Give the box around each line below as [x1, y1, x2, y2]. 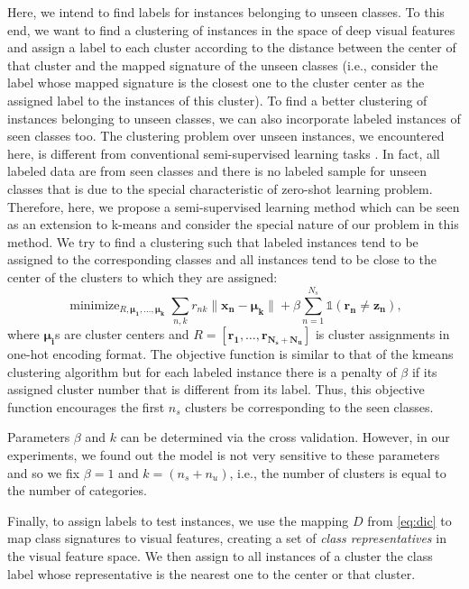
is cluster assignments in [315, 325, 450, 344]
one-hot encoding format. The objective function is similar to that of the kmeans [7, 345, 454, 364]
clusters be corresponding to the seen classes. [185, 397, 434, 416]
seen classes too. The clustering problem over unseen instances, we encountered [7, 126, 445, 145]
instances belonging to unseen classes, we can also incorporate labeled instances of [7, 108, 461, 127]
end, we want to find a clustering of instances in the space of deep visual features [7, 20, 455, 39]
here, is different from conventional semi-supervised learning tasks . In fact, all [7, 143, 440, 162]
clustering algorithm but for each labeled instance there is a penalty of [7, 362, 397, 381]
